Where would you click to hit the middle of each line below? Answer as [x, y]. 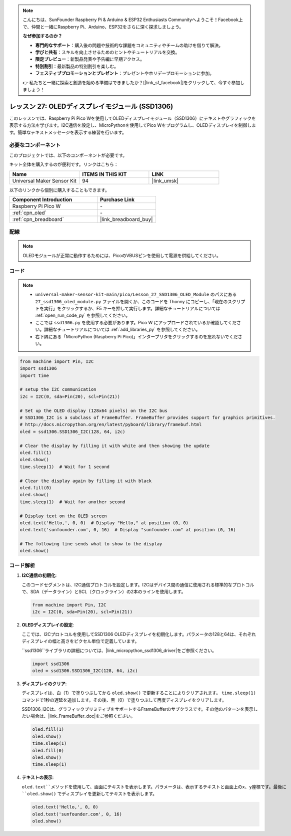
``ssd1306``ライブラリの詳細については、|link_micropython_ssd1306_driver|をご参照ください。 [119, 650]
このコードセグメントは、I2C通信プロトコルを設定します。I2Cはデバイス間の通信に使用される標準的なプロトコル [138, 584]
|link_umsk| [165, 180]
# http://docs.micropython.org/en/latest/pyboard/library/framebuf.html [111, 425]
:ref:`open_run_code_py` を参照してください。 [83, 315]
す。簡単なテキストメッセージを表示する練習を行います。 [68, 132]
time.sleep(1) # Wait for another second [72, 502]
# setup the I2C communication [58, 389]
